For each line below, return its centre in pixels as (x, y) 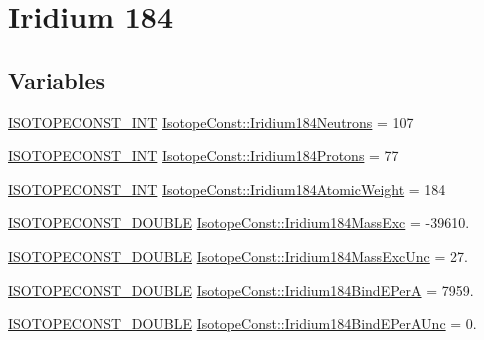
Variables (57, 79)
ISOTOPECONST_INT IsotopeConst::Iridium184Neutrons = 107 (211, 121)
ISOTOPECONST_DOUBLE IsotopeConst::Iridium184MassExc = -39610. (239, 222)
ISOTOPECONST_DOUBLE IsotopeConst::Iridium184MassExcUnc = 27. (238, 255)
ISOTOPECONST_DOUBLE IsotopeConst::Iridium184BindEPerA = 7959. (241, 289)
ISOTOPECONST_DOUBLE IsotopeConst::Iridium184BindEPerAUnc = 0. (242, 323)
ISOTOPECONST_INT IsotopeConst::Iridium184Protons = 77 (203, 155)
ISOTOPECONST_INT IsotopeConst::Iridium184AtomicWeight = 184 (227, 188)
